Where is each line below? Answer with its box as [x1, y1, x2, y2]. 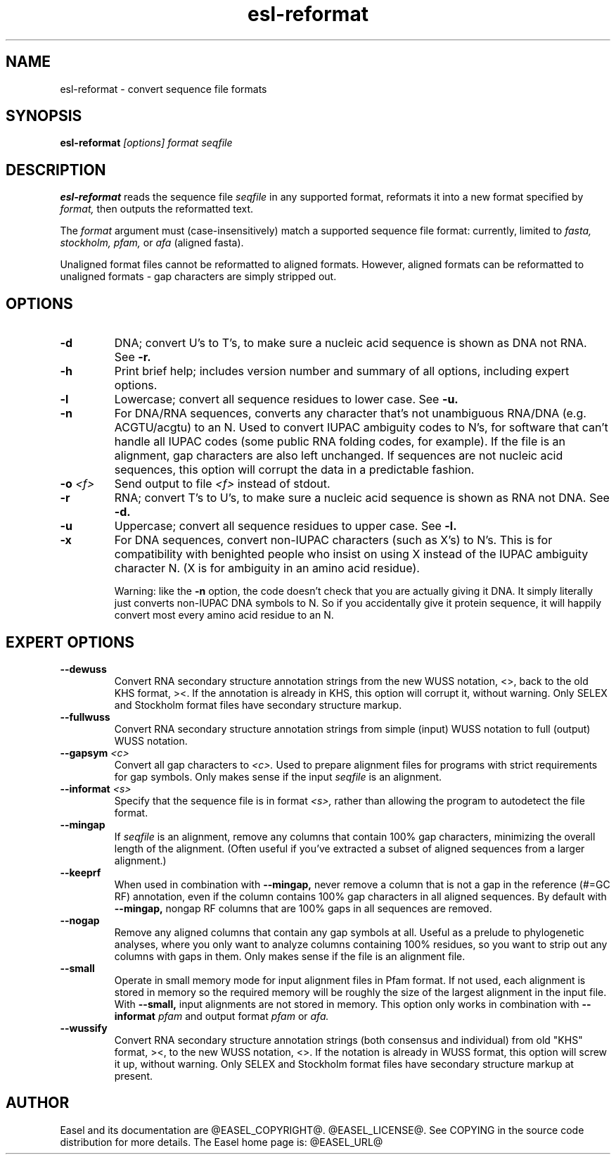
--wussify [60, 1021, 108, 1034]
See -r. [114, 350, 151, 365]
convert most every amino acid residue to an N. [114, 609, 334, 622]
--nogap [60, 914, 100, 926]
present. [114, 1069, 153, 1082]
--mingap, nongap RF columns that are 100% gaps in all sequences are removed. [114, 902, 492, 914]
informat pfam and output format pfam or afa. [114, 1009, 329, 1022]
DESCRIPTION [6, 160, 106, 179]
